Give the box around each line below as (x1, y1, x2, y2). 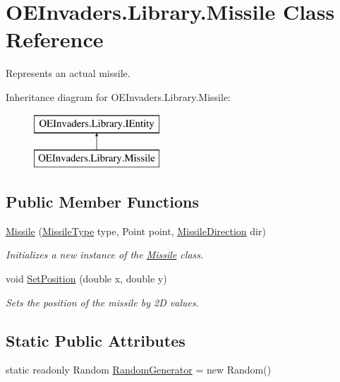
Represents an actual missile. (6, 66, 130, 80)
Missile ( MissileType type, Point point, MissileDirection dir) (6, 223, 266, 238)
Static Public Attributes (6, 329, 186, 351)
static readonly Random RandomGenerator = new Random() (6, 362, 272, 377)
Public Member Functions (6, 191, 199, 213)
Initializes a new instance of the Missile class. (6, 247, 204, 262)
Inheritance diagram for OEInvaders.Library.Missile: (6, 89, 231, 104)
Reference (6, 25, 104, 54)
